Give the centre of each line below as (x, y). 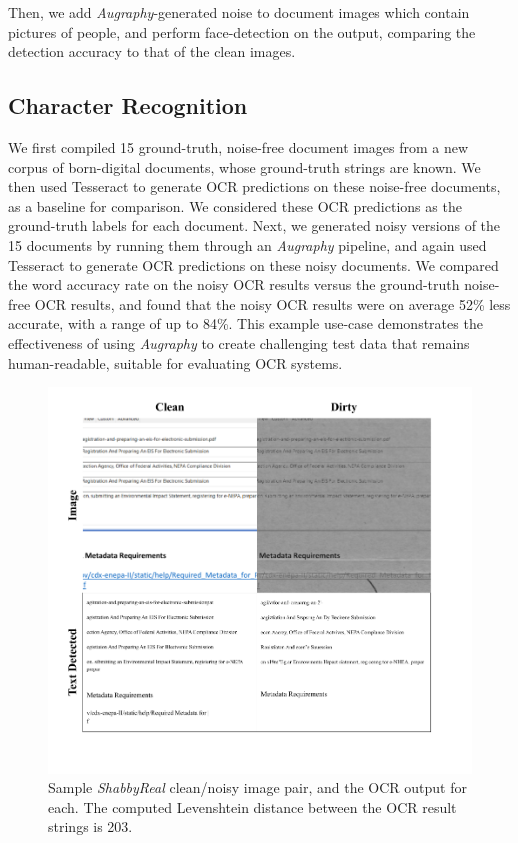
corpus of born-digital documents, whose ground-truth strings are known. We (244, 166)
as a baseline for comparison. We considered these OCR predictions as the (235, 205)
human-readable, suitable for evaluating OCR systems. (175, 362)
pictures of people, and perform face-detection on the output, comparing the (242, 31)
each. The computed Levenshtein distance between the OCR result (252, 806)
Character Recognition (128, 105)
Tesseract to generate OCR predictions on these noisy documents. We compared (253, 264)
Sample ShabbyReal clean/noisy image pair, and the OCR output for (257, 787)
